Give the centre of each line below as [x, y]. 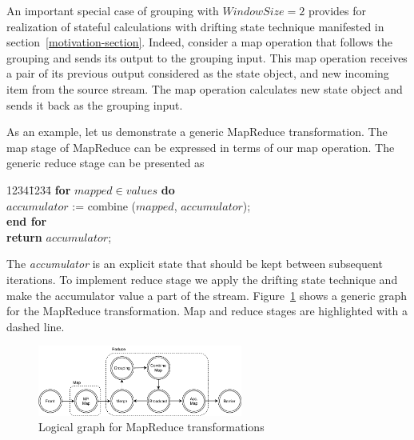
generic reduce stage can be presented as [105, 163]
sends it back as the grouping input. [95, 104]
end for [27, 221]
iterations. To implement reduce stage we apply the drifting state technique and [202, 279]
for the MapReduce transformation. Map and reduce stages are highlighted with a [207, 311]
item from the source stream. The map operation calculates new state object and [205, 88]
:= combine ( [104, 205]
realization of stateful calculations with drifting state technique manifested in [195, 26]
